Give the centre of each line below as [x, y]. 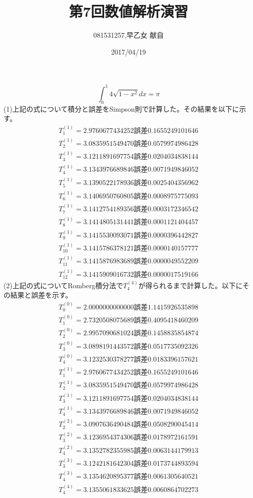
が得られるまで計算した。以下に [190, 285]
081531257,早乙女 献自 [128, 35]
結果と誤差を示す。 [41, 295]
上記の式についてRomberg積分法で [67, 285]
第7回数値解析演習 [128, 11]
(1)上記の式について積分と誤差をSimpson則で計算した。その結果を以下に [121, 108]
